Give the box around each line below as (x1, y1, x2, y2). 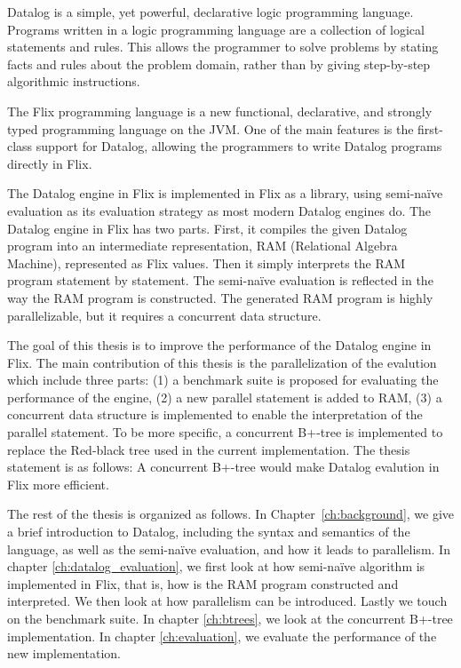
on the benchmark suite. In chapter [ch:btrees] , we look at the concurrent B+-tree (7, 609, 453, 627)
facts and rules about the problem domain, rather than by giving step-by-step (7, 54, 431, 73)
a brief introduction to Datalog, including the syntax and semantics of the (7, 522, 410, 541)
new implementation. (7, 644, 121, 663)
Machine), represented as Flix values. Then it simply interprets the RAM (7, 253, 406, 272)
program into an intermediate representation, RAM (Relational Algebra (7, 236, 398, 255)
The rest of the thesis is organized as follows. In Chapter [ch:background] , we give (7, 505, 455, 523)
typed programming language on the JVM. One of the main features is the (7, 119, 414, 138)
